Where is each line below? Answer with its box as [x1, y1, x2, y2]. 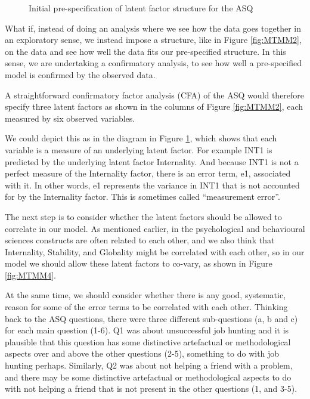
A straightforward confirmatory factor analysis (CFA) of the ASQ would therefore [5, 88, 305, 101]
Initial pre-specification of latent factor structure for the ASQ [29, 2, 253, 14]
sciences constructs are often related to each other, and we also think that [5, 234, 275, 246]
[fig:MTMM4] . [5, 268, 56, 281]
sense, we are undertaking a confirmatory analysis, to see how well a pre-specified [5, 57, 302, 69]
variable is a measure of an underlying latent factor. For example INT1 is [5, 143, 272, 156]
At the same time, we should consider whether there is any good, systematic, [5, 289, 286, 301]
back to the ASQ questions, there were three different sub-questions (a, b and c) [5, 312, 298, 324]
